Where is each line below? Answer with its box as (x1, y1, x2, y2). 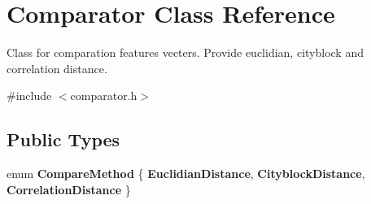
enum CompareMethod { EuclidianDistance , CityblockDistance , (7, 165, 365, 182)
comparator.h (70, 87, 137, 104)
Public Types (7, 127, 120, 152)
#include (7, 87, 52, 104)
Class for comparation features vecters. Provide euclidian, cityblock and (7, 44, 364, 61)
